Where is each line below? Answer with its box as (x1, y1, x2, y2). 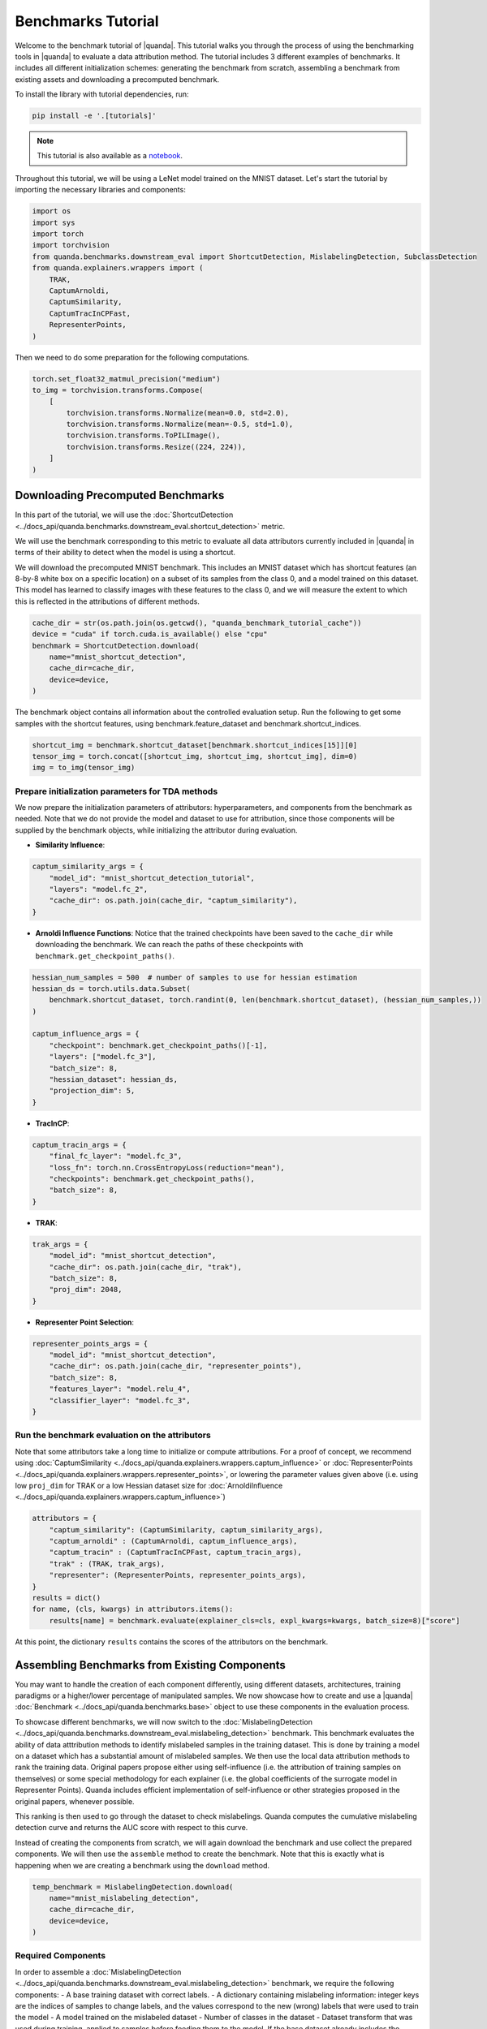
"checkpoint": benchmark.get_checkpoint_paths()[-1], (49, 1040, 268, 1050)
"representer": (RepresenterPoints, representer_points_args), (49, 1570, 307, 1580)
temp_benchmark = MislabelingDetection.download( (32, 1882, 234, 1891)
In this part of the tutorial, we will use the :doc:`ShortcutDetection (15, 510, 234, 519)
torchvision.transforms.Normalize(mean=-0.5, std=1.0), (66, 420, 294, 429)
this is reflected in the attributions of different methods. (15, 597, 200, 606)
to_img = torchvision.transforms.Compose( (32, 386, 204, 394)
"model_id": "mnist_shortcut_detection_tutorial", (49, 873, 255, 882)
